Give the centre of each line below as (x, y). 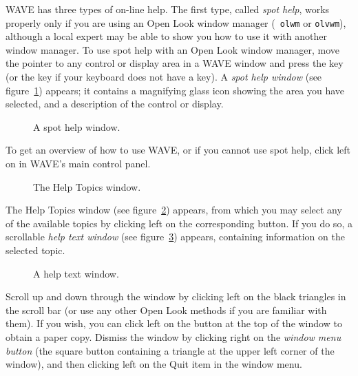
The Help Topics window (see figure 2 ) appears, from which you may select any (174, 210)
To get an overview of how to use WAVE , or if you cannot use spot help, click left (178, 150)
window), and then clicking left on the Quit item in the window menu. (154, 364)
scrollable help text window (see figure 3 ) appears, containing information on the (175, 237)
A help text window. (76, 273)
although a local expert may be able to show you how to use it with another (166, 36)
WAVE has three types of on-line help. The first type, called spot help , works (168, 9)
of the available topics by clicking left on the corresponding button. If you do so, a (179, 223)
